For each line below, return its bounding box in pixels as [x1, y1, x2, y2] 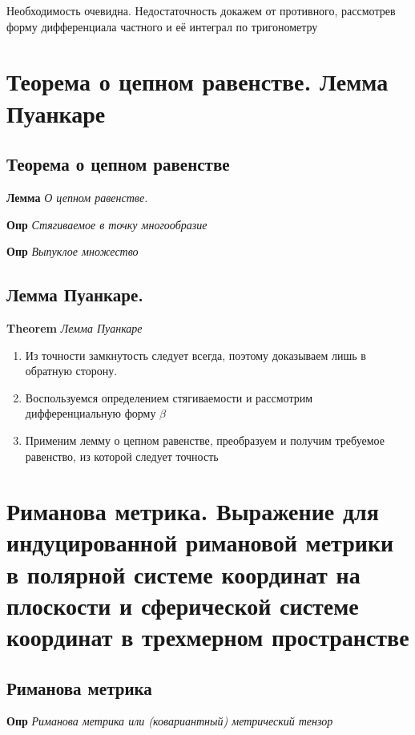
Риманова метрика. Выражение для [6, 495, 379, 527]
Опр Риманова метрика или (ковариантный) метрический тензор [6, 713, 333, 729]
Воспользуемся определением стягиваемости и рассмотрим [25, 389, 313, 406]
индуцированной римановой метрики [6, 526, 394, 559]
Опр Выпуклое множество [6, 243, 139, 260]
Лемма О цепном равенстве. [6, 188, 148, 205]
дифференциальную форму [25, 405, 156, 422]
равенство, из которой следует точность [25, 447, 219, 464]
